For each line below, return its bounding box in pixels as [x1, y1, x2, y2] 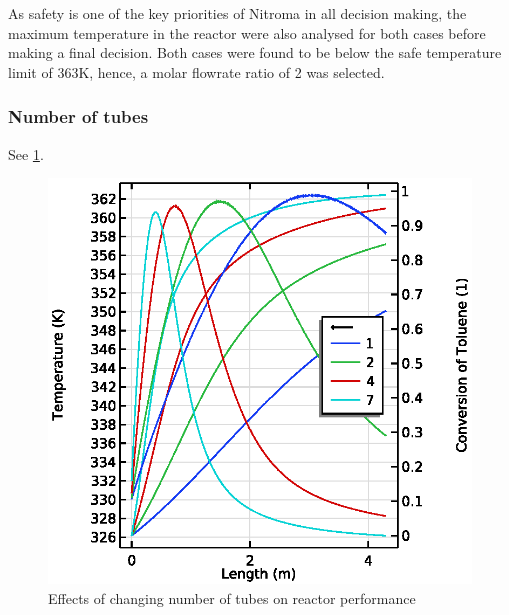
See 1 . [8, 143, 44, 164]
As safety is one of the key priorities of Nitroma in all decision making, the [8, 3, 467, 23]
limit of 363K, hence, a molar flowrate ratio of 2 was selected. [8, 61, 385, 82]
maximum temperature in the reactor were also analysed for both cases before [8, 22, 486, 43]
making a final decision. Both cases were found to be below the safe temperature [8, 42, 502, 63]
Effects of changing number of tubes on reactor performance [48, 587, 416, 608]
